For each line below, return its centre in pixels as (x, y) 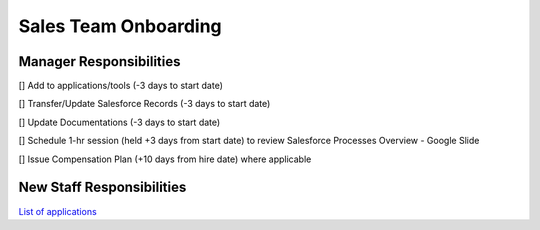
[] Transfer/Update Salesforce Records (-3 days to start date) (144, 104)
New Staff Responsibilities (102, 187)
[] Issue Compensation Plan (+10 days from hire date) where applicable (165, 159)
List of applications (57, 211)
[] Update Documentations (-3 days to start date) (119, 122)
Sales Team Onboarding (120, 26)
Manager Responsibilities (99, 61)
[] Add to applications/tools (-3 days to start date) (121, 86)
